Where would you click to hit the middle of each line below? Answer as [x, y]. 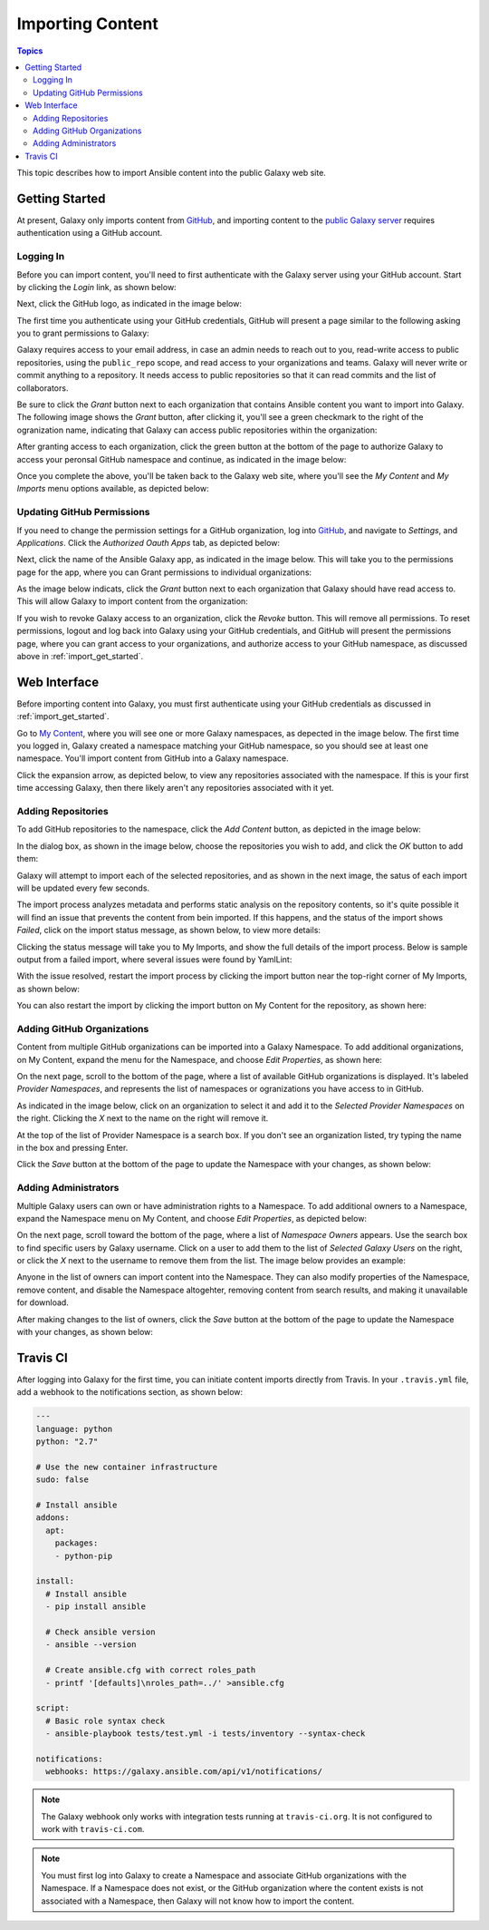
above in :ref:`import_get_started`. [80, 657]
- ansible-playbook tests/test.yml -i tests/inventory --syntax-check [206, 1734]
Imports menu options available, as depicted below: [113, 489]
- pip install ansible [96, 1607]
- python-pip [84, 1556]
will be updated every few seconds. [83, 888]
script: [53, 1708]
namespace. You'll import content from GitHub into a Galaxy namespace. [153, 758]
